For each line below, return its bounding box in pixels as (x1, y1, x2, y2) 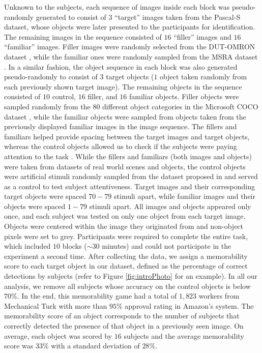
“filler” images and (173, 31, 231, 42)
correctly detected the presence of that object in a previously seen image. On (4, 320, 244, 331)
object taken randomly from (160, 71, 247, 82)
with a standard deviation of (51, 340, 140, 351)
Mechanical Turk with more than (4, 300, 107, 311)
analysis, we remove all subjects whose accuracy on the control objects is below (4, 280, 251, 291)
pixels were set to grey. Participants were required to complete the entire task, (4, 230, 248, 241)
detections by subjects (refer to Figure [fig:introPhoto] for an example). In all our (4, 271, 257, 281)
